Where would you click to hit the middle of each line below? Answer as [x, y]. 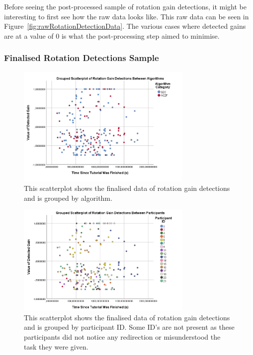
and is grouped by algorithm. [68, 198]
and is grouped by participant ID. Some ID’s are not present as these [129, 327]
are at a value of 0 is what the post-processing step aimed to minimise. [112, 35]
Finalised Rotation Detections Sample [82, 58]
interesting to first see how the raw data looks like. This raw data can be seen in [126, 16]
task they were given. [56, 346]
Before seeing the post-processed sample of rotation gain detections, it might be [126, 6]
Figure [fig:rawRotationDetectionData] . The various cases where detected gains [125, 26]
